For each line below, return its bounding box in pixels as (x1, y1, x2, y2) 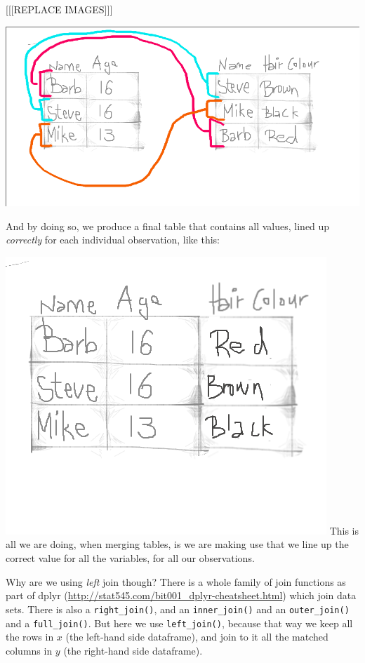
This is (329, 523, 359, 537)
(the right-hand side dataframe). (63, 643, 203, 657)
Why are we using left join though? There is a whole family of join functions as (6, 574, 346, 589)
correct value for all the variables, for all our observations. (6, 551, 255, 565)
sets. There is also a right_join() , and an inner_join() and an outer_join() (6, 601, 350, 616)
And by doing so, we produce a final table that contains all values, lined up (6, 218, 330, 233)
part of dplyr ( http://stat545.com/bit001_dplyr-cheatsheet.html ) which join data (6, 588, 357, 603)
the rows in (6, 629, 54, 644)
